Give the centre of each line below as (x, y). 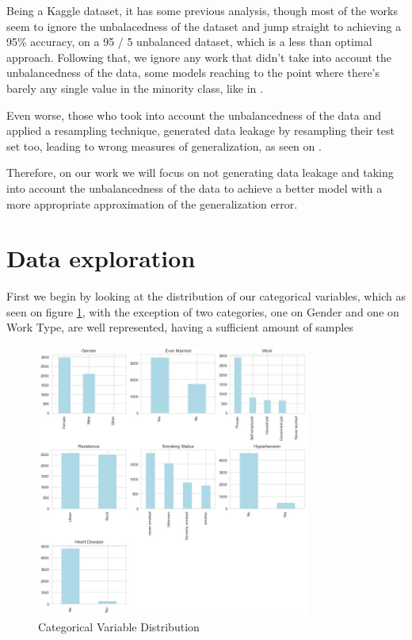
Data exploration (101, 258)
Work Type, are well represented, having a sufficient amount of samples (180, 327)
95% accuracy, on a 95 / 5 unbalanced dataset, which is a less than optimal (189, 42)
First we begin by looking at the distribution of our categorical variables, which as (206, 296)
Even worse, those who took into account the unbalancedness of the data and (194, 115)
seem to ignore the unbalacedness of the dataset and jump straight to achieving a (204, 26)
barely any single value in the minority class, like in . (135, 88)
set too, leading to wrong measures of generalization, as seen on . (164, 146)
